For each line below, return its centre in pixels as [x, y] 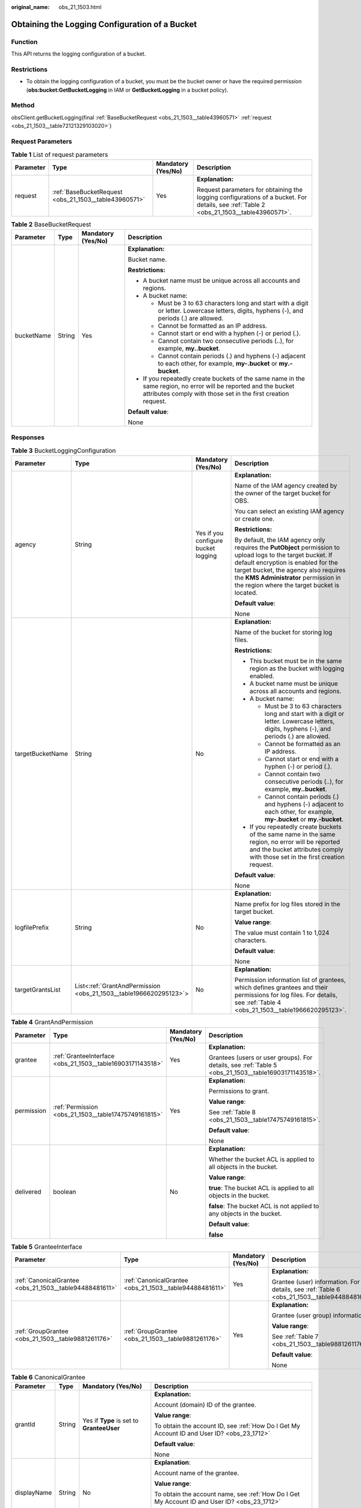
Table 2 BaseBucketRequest [51, 224]
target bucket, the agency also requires [290, 570]
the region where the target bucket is [287, 585]
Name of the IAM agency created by [286, 486]
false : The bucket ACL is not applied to [264, 1206]
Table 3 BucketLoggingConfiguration [63, 451]
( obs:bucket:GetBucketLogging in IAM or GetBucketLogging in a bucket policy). [127, 90]
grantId [25, 1425]
